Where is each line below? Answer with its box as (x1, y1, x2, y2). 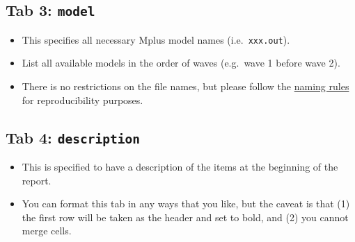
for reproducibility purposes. (22, 92, 143, 107)
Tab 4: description (6, 126, 140, 148)
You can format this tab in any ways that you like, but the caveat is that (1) (22, 196, 350, 211)
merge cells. (22, 223, 72, 238)
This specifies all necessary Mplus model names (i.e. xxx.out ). (22, 32, 290, 46)
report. (22, 173, 52, 187)
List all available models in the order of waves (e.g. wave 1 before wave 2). (22, 55, 340, 70)
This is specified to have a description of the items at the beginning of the (22, 159, 338, 173)
